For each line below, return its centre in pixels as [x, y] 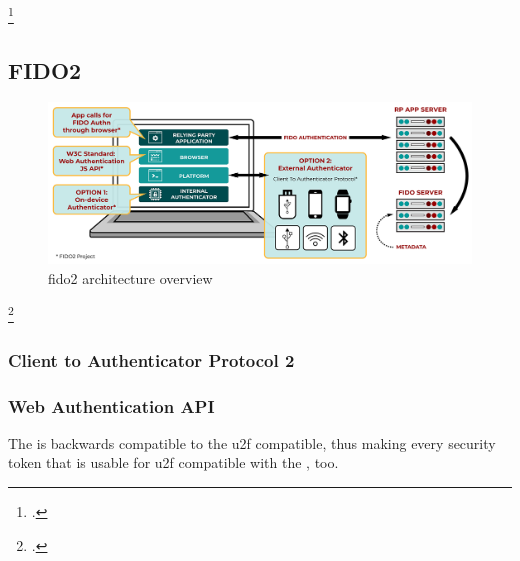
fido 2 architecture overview [130, 277]
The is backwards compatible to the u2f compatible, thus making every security [252, 442]
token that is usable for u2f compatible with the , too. [173, 462]
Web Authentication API [111, 405]
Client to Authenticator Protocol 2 [151, 359]
